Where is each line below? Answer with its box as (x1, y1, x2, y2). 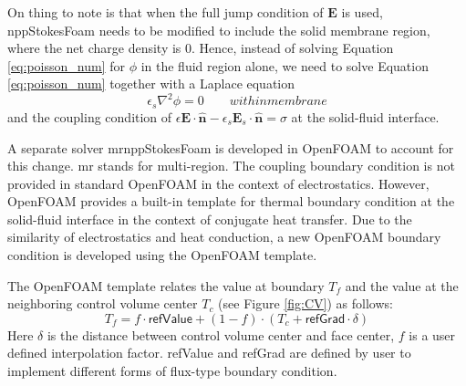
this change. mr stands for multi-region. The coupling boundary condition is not (7, 156, 455, 175)
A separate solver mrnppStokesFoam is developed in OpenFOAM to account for (7, 138, 454, 157)
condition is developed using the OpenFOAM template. (7, 245, 317, 265)
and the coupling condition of (7, 107, 172, 126)
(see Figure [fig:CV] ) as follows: (218, 294, 393, 313)
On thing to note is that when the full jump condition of (7, 3, 324, 21)
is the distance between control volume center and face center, (47, 325, 395, 344)
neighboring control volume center (7, 294, 198, 313)
